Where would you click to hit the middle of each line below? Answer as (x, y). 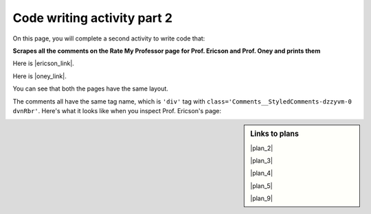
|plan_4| (262, 173)
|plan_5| (261, 186)
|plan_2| (262, 148)
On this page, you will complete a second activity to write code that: (109, 38)
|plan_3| (261, 160)
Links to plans (274, 134)
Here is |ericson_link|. (44, 63)
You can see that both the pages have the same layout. (90, 88)
